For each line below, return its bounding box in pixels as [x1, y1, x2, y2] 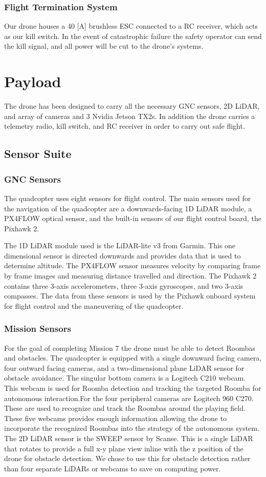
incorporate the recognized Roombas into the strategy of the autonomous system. [4, 423, 259, 433]
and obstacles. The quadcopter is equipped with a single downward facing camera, [4, 352, 262, 363]
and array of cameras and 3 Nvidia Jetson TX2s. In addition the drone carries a [4, 110, 255, 121]
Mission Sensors [4, 322, 71, 335]
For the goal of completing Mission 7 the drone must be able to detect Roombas [4, 342, 255, 353]
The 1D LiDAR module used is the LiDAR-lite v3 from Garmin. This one [4, 240, 236, 251]
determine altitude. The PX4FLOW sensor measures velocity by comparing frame [4, 260, 261, 271]
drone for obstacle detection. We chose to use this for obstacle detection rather [4, 453, 251, 464]
